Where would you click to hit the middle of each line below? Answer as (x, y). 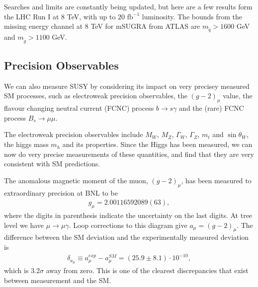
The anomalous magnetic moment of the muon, (76, 180)
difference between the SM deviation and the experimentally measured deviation (127, 237)
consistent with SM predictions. (52, 164)
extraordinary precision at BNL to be (61, 192)
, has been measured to (216, 180)
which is (16, 270)
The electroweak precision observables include (74, 134)
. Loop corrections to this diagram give (128, 225)
